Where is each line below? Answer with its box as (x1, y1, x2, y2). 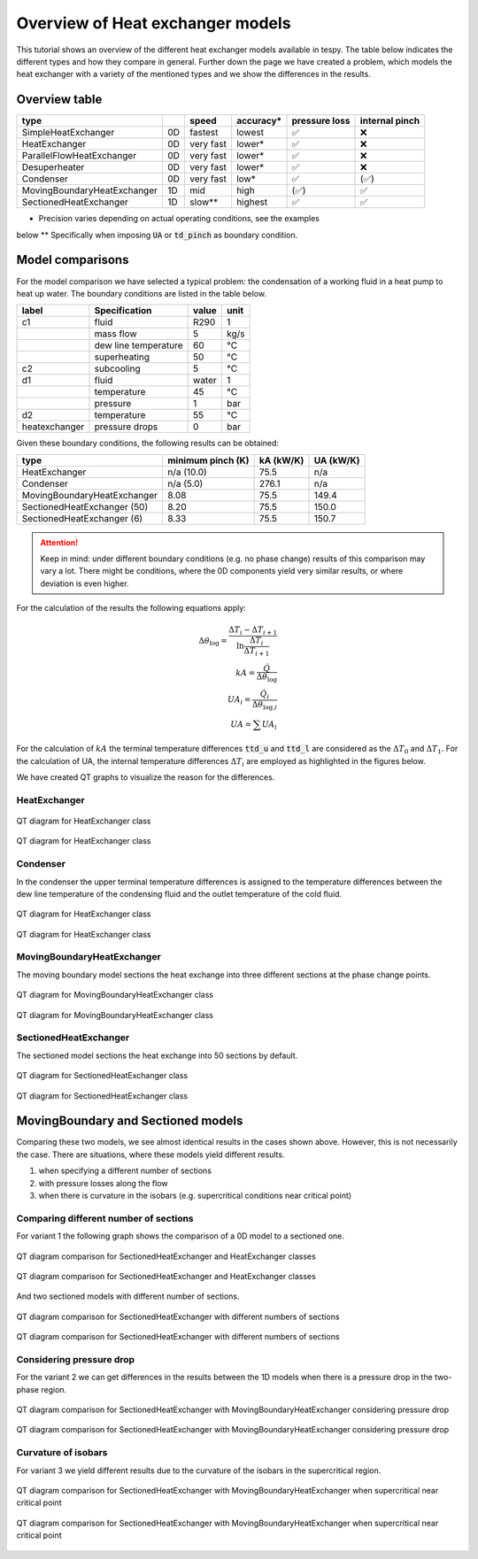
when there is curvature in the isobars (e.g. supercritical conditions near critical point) (38, 1191, 352, 1201)
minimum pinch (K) (166, 454, 250, 467)
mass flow (94, 328, 137, 340)
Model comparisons (16, 252, 129, 267)
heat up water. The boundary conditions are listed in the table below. (16, 288, 267, 298)
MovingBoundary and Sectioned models (16, 1114, 243, 1129)
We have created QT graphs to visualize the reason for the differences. (16, 772, 275, 783)
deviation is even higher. (40, 578, 129, 589)
